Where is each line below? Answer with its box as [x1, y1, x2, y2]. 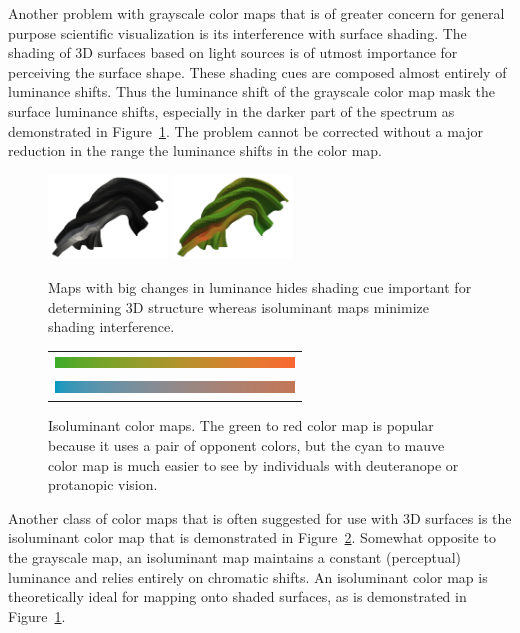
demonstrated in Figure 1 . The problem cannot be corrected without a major [8, 120, 483, 141]
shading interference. [48, 316, 175, 337]
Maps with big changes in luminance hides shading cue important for [48, 276, 472, 297]
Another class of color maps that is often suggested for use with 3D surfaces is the [8, 507, 512, 528]
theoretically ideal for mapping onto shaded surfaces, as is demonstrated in [8, 586, 467, 607]
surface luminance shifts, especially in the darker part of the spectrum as [8, 100, 455, 121]
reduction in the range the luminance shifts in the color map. [8, 140, 383, 161]
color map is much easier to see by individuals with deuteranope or [48, 454, 459, 475]
